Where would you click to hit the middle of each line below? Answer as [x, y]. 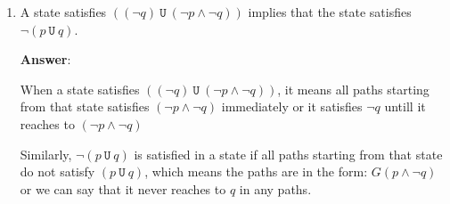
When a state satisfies [80, 89]
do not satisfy [57, 171]
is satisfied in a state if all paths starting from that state [288, 154]
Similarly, [46, 154]
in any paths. [275, 188]
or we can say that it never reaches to [123, 188]
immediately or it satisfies [292, 106]
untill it [405, 106]
